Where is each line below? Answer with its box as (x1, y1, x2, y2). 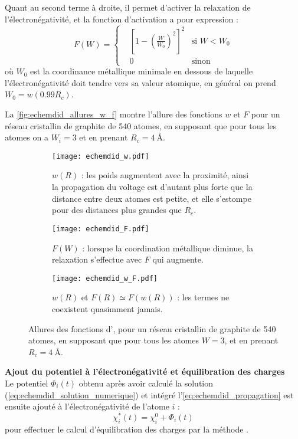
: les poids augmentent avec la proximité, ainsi (81, 169, 249, 181)
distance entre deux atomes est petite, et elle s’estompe (52, 192, 251, 204)
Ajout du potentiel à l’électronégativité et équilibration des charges (5, 365, 285, 378)
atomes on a (5, 131, 48, 143)
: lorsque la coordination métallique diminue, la (82, 241, 253, 254)
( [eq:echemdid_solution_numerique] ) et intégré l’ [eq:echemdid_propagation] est (5, 388, 294, 401)
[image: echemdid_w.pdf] (52, 152, 149, 160)
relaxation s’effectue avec (52, 253, 142, 266)
